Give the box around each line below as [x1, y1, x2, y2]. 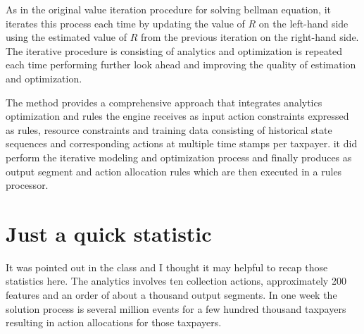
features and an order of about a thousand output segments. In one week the [6, 287, 337, 302]
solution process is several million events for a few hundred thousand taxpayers [6, 301, 346, 316]
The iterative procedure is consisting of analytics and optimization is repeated [6, 43, 343, 58]
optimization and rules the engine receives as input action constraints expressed [6, 109, 349, 123]
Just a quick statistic [6, 218, 212, 247]
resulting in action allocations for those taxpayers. [6, 315, 222, 330]
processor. [6, 178, 49, 192]
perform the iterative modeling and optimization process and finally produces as [6, 149, 352, 164]
